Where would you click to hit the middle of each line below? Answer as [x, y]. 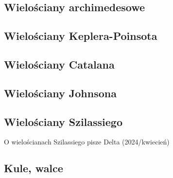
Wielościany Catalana [59, 64]
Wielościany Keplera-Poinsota [81, 36]
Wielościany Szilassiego [63, 121]
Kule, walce [34, 168]
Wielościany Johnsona [60, 93]
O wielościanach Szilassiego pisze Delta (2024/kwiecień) [87, 142]
